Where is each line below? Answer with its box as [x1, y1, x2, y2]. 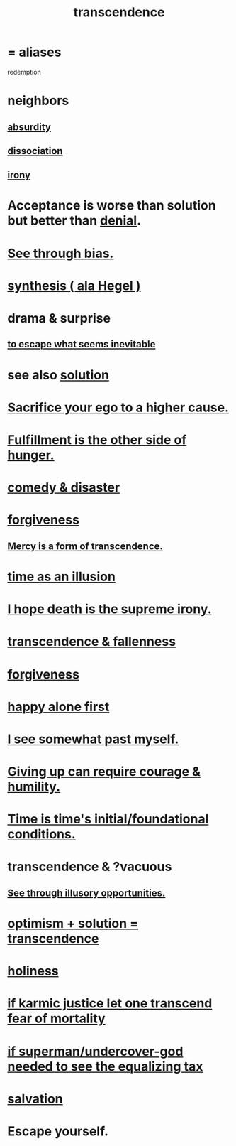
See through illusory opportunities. [7, 887, 166, 899]
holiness [7, 963, 59, 979]
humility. [7, 779, 61, 795]
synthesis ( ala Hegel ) [7, 278, 141, 293]
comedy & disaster [7, 480, 120, 496]
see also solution [7, 367, 110, 383]
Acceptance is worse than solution [7, 198, 216, 214]
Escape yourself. [7, 1123, 108, 1139]
